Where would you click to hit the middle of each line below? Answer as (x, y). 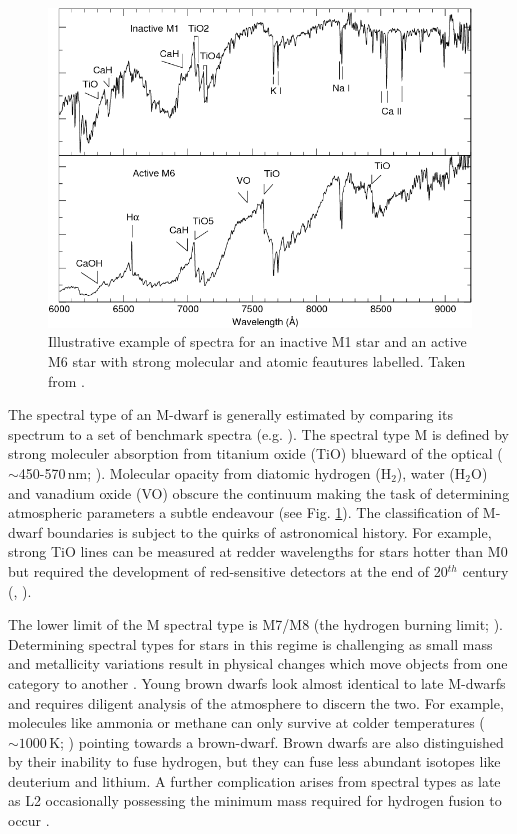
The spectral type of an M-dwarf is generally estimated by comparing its (230, 414)
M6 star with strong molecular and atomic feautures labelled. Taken (257, 361)
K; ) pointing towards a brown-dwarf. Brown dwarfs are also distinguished (276, 741)
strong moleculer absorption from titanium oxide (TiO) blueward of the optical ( (255, 453)
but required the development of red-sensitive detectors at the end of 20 (228, 570)
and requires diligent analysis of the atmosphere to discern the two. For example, (256, 702)
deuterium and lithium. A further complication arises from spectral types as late (254, 780)
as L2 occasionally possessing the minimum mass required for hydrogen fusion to (255, 800)
